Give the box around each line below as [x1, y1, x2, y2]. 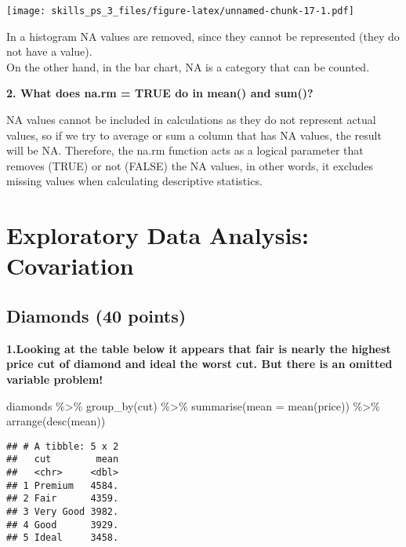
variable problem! [6, 370, 103, 387]
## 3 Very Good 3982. [6, 506, 119, 518]
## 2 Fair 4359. [6, 493, 119, 505]
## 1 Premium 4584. [6, 480, 119, 491]
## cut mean [6, 454, 119, 465]
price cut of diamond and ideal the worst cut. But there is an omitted [6, 356, 393, 372]
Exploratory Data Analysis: [6, 219, 309, 251]
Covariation [6, 250, 134, 282]
